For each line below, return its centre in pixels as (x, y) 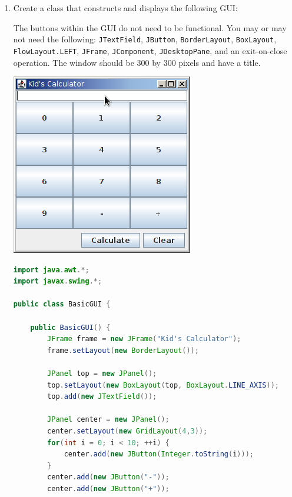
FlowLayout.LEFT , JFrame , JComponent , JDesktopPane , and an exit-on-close (150, 50)
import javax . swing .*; (58, 281)
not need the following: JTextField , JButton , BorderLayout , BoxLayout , (145, 39)
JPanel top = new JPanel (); (102, 374)
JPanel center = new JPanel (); (108, 420)
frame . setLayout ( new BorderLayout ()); (123, 350)
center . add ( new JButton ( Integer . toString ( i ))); (159, 454)
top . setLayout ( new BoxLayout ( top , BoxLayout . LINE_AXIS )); (163, 385)
